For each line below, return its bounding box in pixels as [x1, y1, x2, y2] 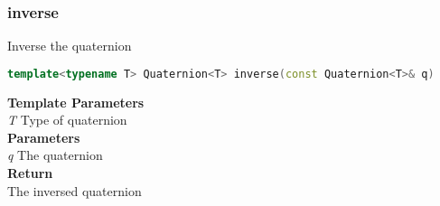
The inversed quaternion [7, 181, 142, 200]
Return [7, 164, 53, 183]
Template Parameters [7, 92, 145, 111]
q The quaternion [7, 145, 103, 164]
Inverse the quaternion [7, 36, 132, 55]
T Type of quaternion [7, 110, 127, 129]
